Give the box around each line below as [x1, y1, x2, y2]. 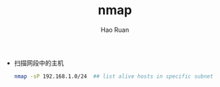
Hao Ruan [100, 25, 130, 34]
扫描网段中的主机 [13, 59, 64, 67]
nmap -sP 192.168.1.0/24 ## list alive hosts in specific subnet [13, 73, 214, 80]
